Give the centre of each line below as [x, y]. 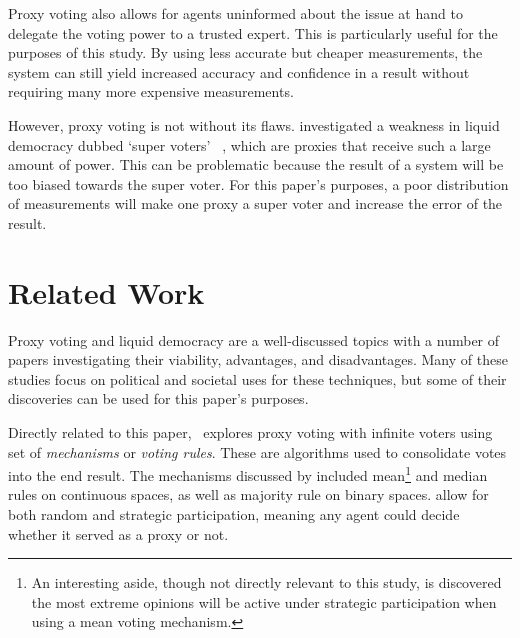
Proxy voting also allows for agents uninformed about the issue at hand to [235, 13]
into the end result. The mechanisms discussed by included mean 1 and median [248, 473]
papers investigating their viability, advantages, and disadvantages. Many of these [258, 359]
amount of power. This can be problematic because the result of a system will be [256, 164]
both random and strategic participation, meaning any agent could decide [234, 514]
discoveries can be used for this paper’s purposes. [158, 398]
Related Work [106, 291]
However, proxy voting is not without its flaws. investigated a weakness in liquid [254, 124]
